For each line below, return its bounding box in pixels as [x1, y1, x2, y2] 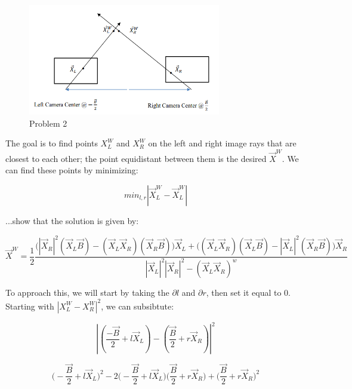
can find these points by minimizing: [5, 164, 138, 176]
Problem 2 [29, 117, 67, 129]
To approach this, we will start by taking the [5, 286, 169, 299]
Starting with [5, 299, 54, 312]
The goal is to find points [5, 137, 98, 149]
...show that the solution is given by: [5, 214, 139, 226]
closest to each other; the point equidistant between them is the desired [5, 152, 267, 164]
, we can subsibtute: [101, 299, 174, 312]
